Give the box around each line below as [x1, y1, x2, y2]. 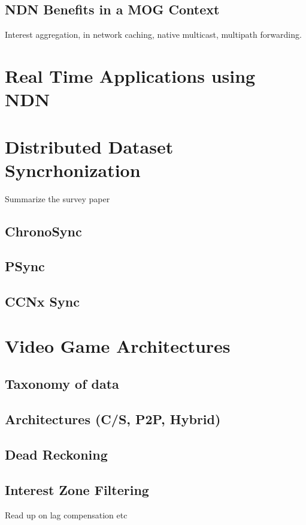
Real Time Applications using [5, 63, 256, 88]
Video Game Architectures [5, 333, 231, 358]
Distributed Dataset [5, 134, 174, 158]
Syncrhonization [5, 157, 141, 182]
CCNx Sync [5, 292, 80, 311]
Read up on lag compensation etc [5, 508, 128, 521]
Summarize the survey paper [5, 192, 110, 205]
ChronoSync [5, 221, 82, 240]
